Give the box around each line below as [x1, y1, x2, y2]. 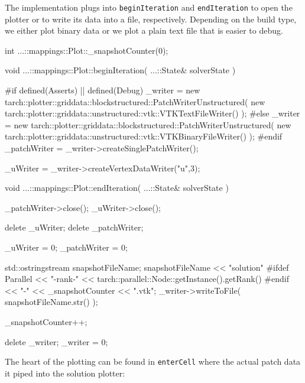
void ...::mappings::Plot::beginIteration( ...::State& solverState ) [5, 64, 236, 76]
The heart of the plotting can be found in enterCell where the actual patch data [5, 355, 301, 368]
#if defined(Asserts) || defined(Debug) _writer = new [5, 84, 200, 96]
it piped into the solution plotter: [5, 366, 125, 379]
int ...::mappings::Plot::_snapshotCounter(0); [5, 44, 168, 56]
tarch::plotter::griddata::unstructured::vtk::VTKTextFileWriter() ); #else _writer [5, 107, 300, 119]
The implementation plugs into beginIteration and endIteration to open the [5, 1, 293, 13]
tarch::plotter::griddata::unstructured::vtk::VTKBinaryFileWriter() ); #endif [5, 130, 283, 142]
